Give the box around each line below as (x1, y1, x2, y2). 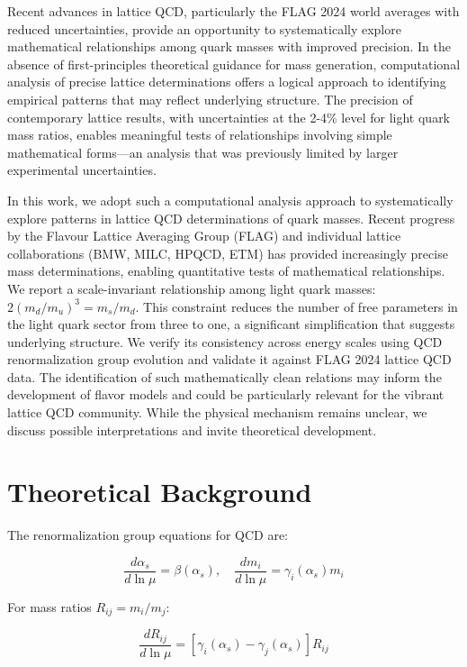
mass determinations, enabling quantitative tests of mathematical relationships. (7, 261, 445, 280)
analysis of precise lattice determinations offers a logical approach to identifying (7, 72, 446, 91)
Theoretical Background (7, 473, 312, 510)
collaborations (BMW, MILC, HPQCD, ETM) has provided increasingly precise (7, 243, 448, 262)
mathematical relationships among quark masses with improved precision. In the (7, 37, 451, 56)
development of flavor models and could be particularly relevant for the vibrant (7, 385, 445, 404)
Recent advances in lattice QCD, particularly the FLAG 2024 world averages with (7, 2, 460, 20)
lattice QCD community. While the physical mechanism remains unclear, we (7, 403, 427, 422)
